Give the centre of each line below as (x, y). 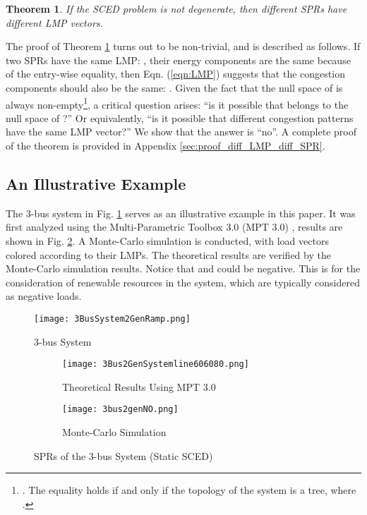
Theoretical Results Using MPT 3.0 (139, 386)
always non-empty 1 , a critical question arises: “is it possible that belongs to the (177, 103)
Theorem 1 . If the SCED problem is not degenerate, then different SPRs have (176, 8)
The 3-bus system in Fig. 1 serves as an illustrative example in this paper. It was (181, 213)
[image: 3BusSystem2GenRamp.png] (112, 319)
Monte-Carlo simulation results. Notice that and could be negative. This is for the (183, 268)
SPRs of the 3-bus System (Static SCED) (124, 455)
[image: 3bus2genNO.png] (120, 410)
